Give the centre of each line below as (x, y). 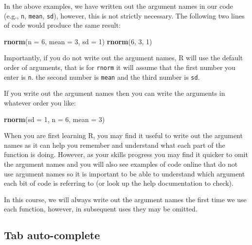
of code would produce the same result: (62, 25)
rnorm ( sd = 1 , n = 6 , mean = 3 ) (54, 119)
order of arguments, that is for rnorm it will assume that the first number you (120, 67)
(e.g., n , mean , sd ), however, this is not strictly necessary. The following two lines (124, 15)
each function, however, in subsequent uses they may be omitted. (101, 209)
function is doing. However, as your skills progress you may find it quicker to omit (126, 154)
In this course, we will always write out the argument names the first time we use (125, 199)
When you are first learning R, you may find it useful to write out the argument (123, 135)
